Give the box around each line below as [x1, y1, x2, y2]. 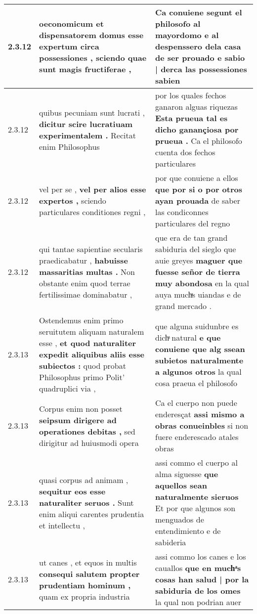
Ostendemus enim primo [39, 314, 124, 326]
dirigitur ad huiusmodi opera [39, 437, 139, 448]
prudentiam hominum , [39, 579, 131, 591]
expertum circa [39, 41, 99, 52]
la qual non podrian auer [155, 596, 241, 608]
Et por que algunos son [155, 502, 236, 514]
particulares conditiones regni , [39, 206, 146, 218]
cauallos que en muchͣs [155, 562, 241, 573]
